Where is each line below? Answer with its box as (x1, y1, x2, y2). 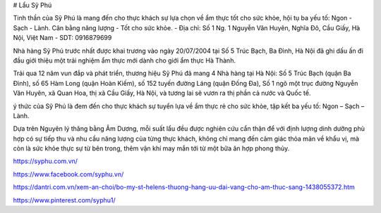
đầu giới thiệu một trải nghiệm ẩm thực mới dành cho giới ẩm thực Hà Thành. (13, 56, 236, 65)
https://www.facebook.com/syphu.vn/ (13, 169, 124, 179)
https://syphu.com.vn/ (13, 157, 78, 165)
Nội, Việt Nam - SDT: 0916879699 (13, 34, 112, 42)
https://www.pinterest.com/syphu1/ (13, 195, 116, 204)
